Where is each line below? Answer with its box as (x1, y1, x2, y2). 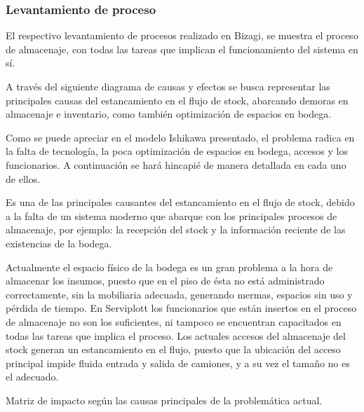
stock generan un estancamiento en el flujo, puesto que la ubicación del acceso (6, 342, 341, 357)
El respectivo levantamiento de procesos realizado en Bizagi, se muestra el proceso (6, 28, 358, 43)
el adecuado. (6, 369, 59, 384)
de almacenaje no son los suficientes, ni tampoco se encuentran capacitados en (6, 314, 342, 329)
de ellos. (6, 171, 41, 186)
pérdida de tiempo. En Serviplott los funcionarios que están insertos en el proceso (6, 301, 357, 315)
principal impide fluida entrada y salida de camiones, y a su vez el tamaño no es (6, 355, 350, 370)
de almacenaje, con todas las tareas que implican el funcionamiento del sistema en (6, 41, 358, 56)
